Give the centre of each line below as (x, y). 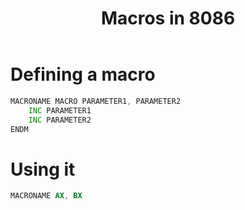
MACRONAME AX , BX (46, 196)
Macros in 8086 (168, 18)
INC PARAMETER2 (60, 120)
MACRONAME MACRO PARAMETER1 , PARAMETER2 (96, 101)
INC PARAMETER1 (60, 110)
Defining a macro (83, 74)
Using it (43, 169)
